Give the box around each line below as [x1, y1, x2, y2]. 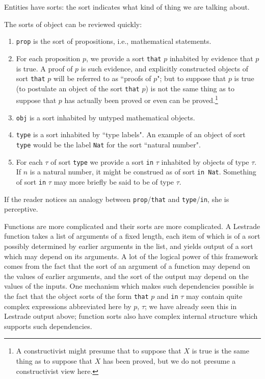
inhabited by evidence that [169, 53, 253, 63]
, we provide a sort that [86, 53, 162, 63]
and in [156, 291, 178, 301]
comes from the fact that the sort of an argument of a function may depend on [4, 261, 250, 271]
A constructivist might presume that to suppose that [16, 345, 181, 356]
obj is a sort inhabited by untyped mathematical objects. [16, 112, 195, 122]
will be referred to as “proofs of [53, 73, 151, 84]
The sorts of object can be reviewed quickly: [4, 18, 142, 29]
